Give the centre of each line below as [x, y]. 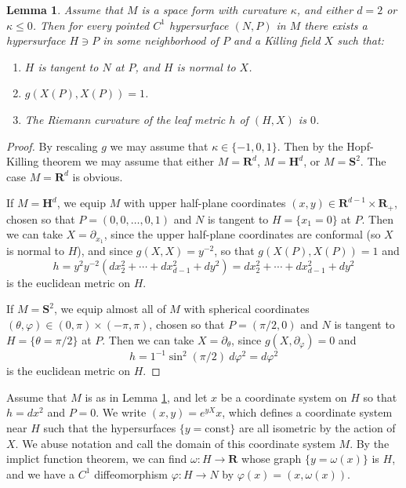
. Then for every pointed [91, 25]
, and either [325, 9]
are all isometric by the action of [317, 427]
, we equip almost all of [110, 309]
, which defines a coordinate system [307, 412]
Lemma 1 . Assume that [65, 9]
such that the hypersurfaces [110, 427]
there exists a [336, 25]
